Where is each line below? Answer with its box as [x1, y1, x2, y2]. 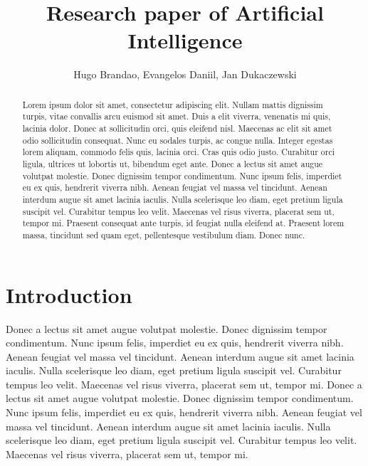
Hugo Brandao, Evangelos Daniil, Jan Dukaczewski [73, 67, 297, 82]
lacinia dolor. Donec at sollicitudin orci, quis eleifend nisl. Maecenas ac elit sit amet [22, 122, 332, 134]
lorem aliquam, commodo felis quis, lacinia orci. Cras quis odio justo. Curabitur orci [22, 146, 335, 158]
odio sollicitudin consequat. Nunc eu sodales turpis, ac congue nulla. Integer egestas [22, 134, 333, 146]
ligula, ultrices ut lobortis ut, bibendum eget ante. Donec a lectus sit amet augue [22, 157, 323, 169]
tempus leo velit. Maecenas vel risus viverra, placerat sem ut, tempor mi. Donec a [6, 376, 362, 391]
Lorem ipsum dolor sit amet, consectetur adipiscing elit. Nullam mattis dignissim [22, 98, 323, 110]
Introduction [6, 280, 132, 309]
